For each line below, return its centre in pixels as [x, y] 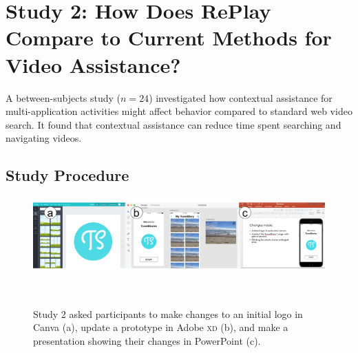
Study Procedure [67, 175]
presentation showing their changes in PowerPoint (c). [147, 340]
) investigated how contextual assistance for [241, 97]
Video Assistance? [93, 64]
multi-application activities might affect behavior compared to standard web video [179, 111]
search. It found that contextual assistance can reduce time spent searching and [173, 124]
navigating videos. [44, 138]
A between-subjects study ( [63, 97]
